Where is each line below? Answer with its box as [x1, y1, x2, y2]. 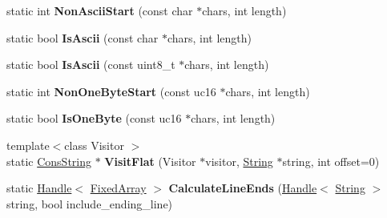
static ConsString [6, 152, 91, 169]
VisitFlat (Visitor [104, 152, 196, 169]
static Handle [6, 180, 72, 196]
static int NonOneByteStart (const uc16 [6, 83, 216, 99]
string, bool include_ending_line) [6, 195, 173, 212]
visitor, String [205, 152, 273, 169]
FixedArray [90, 180, 147, 196]
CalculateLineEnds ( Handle [168, 180, 317, 196]
